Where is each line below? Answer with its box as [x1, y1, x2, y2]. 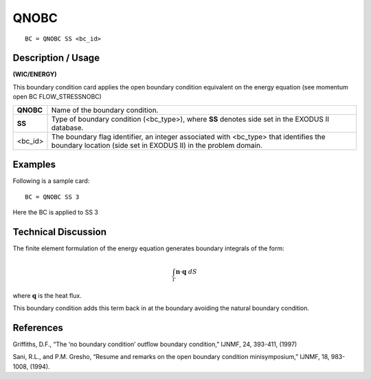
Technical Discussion [12, 226, 106, 237]
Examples [12, 159, 56, 171]
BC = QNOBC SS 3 [25, 193, 80, 201]
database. [51, 122, 84, 132]
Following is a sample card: [12, 177, 90, 185]
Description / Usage [12, 52, 100, 64]
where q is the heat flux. [12, 291, 82, 299]
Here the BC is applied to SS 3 [12, 208, 99, 216]
